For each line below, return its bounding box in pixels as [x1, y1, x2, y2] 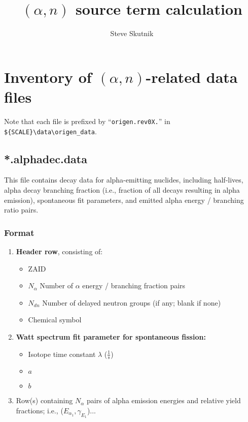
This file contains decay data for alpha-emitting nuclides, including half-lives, [4, 174, 243, 185]
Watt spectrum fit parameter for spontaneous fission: [16, 331, 206, 342]
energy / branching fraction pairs [82, 280, 186, 291]
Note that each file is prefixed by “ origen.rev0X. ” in [4, 115, 170, 126]
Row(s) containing [16, 395, 73, 406]
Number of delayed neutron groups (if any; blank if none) [42, 297, 221, 308]
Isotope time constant [28, 348, 96, 359]
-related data [146, 66, 238, 87]
